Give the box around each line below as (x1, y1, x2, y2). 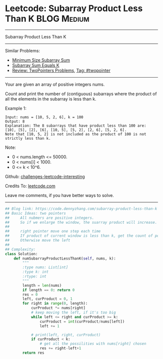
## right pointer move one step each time (5, 229, 101, 234)
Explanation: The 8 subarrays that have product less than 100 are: (5, 123, 147, 128)
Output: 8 (5, 119, 25, 124)
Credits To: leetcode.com (5, 183, 56, 189)
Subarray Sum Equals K (12, 62, 60, 68)
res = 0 (22, 292, 38, 297)
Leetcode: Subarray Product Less (5, 3, 143, 14)
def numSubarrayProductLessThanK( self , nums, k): (14, 256, 116, 261)
